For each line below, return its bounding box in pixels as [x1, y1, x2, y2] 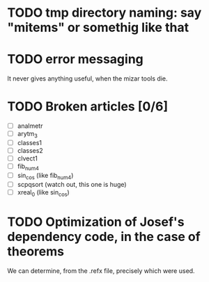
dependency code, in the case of [7, 229, 201, 244]
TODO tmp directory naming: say [7, 5, 202, 21]
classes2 [17, 146, 43, 154]
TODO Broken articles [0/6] [7, 99, 169, 115]
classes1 [17, 138, 42, 147]
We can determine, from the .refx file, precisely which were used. [7, 266, 195, 275]
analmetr [17, 122, 43, 130]
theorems [7, 243, 65, 259]
